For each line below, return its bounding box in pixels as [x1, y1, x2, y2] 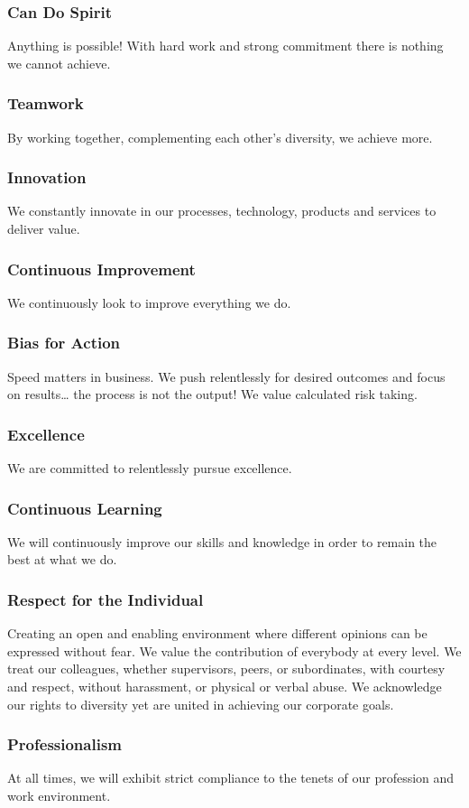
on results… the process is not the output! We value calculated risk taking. [7, 385, 418, 404]
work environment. [7, 786, 111, 805]
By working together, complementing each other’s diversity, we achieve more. [7, 127, 433, 146]
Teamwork [7, 92, 84, 115]
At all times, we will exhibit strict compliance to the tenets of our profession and [7, 768, 455, 787]
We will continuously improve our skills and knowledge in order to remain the [7, 532, 437, 551]
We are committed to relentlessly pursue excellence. [7, 459, 292, 478]
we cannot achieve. [7, 53, 111, 72]
